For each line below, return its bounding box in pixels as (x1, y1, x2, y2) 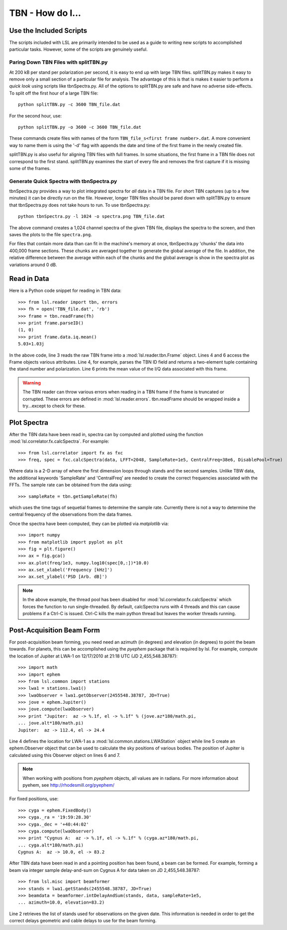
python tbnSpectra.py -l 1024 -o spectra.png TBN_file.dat (18, 214, 165, 219)
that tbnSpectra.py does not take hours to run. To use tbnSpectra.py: (9, 202, 151, 208)
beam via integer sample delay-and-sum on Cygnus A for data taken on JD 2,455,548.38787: (9, 867, 200, 873)
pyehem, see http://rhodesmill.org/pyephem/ (22, 782, 114, 788)
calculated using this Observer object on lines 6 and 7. (9, 752, 120, 758)
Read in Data (9, 275, 49, 283)
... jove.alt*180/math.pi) (18, 720, 84, 726)
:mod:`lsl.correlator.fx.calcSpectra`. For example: (9, 438, 109, 445)
